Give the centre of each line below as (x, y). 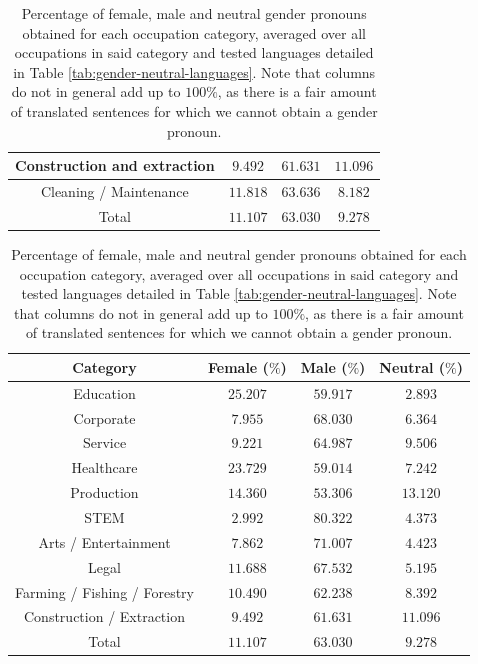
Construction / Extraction (104, 616)
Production (104, 492)
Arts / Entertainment (104, 541)
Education (104, 392)
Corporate (104, 417)
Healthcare (104, 467)
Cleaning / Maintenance (114, 191)
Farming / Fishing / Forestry (104, 591)
